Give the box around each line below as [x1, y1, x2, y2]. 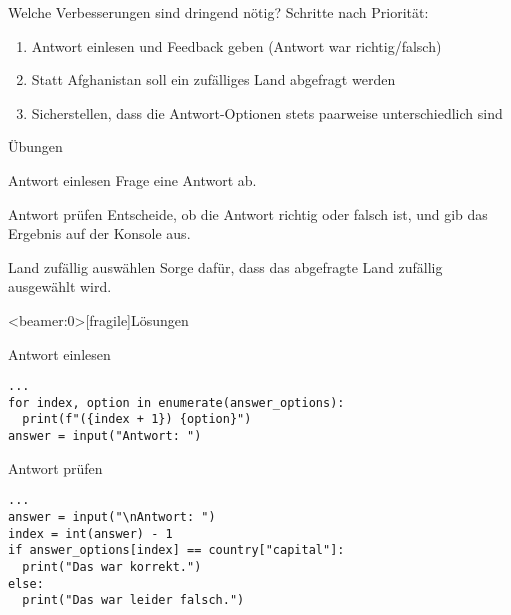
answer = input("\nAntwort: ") [8, 510, 216, 524]
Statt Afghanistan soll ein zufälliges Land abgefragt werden [31, 69, 396, 90]
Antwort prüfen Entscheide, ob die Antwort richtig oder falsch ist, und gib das [8, 203, 488, 224]
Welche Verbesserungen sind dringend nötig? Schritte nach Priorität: [8, 2, 429, 22]
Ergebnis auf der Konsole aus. [8, 223, 191, 244]
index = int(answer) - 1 [8, 526, 173, 541]
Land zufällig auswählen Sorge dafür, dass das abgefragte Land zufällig [8, 256, 443, 277]
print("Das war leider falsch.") [22, 593, 245, 608]
